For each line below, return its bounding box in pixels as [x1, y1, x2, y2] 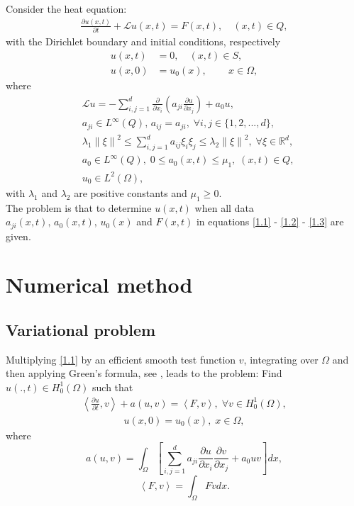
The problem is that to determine [6, 200, 152, 215]
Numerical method [6, 270, 193, 299]
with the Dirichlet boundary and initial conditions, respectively [6, 34, 281, 49]
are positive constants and [74, 185, 187, 200]
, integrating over [243, 352, 319, 366]
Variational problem [6, 318, 156, 340]
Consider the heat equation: [6, 1, 127, 16]
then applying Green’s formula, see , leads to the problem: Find [6, 366, 282, 381]
